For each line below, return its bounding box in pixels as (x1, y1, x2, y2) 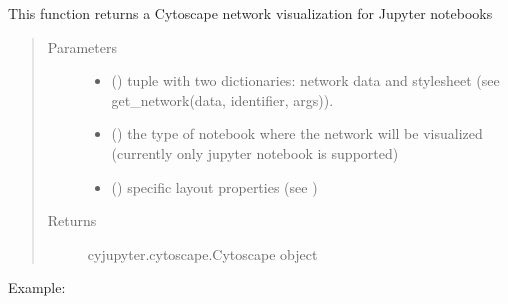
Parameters (47, 36, 117, 57)
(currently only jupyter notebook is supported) (111, 142, 399, 163)
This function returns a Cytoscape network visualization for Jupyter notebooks (8, 3, 493, 23)
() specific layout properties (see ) (111, 176, 318, 197)
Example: (8, 277, 66, 298)
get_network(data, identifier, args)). (111, 89, 334, 110)
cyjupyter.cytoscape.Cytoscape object (87, 243, 318, 264)
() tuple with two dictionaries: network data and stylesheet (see (111, 70, 500, 91)
